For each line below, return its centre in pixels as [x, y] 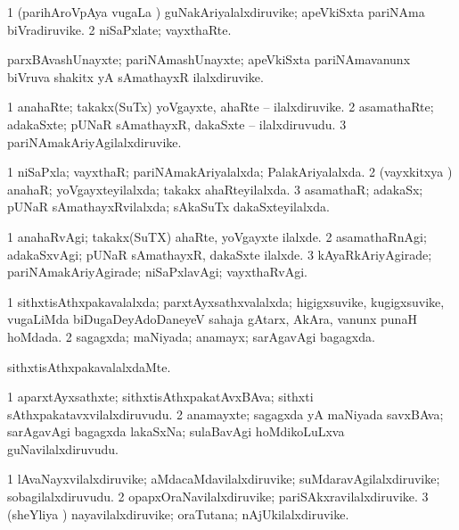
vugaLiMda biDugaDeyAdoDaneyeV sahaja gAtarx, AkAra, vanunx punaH [212, 319]
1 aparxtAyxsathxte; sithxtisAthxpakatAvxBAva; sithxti [160, 397]
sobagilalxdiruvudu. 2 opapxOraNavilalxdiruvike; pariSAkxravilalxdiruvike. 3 [218, 497]
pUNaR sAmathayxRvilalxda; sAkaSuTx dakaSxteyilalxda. [168, 207]
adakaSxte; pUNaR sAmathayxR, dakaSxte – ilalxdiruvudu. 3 [177, 124]
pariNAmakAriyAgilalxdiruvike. [94, 141]
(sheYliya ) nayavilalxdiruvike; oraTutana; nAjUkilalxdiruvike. [178, 513]
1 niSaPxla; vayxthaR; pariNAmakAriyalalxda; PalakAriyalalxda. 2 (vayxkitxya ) [230, 172]
